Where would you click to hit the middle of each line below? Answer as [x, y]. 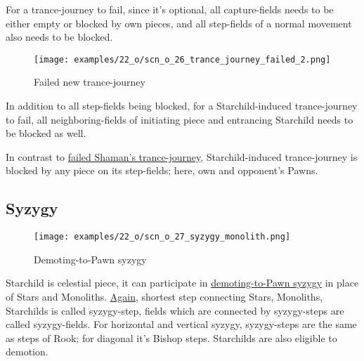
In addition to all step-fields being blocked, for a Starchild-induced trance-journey [182, 106]
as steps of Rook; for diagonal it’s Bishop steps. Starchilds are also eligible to [171, 337]
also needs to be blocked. [59, 37]
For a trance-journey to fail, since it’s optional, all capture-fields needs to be [170, 9]
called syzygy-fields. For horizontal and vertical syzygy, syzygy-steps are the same [181, 324]
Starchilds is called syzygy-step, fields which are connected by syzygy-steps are [175, 310]
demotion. [27, 352]
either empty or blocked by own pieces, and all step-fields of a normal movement [179, 23]
